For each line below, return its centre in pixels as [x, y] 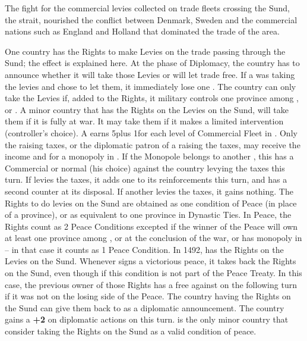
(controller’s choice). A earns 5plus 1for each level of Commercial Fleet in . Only [151, 132]
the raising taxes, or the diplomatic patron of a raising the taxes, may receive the [153, 144]
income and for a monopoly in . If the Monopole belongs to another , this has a [149, 156]
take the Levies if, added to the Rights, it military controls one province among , [152, 98]
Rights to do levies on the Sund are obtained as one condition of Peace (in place [151, 203]
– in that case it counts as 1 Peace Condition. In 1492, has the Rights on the [144, 249]
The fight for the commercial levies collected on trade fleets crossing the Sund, [147, 8]
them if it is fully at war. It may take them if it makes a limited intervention [144, 121]
